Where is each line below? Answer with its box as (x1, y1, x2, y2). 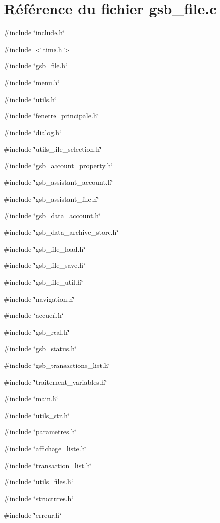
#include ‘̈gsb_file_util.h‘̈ (4, 277, 83, 287)
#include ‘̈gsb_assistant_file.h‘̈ (4, 194, 99, 204)
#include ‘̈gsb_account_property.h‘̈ (4, 160, 113, 170)
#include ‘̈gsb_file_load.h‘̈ (4, 243, 86, 254)
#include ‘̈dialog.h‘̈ (4, 127, 61, 137)
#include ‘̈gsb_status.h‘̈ (4, 343, 77, 354)
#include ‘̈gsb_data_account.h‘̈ (4, 210, 101, 220)
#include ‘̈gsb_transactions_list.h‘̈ (4, 360, 110, 370)
